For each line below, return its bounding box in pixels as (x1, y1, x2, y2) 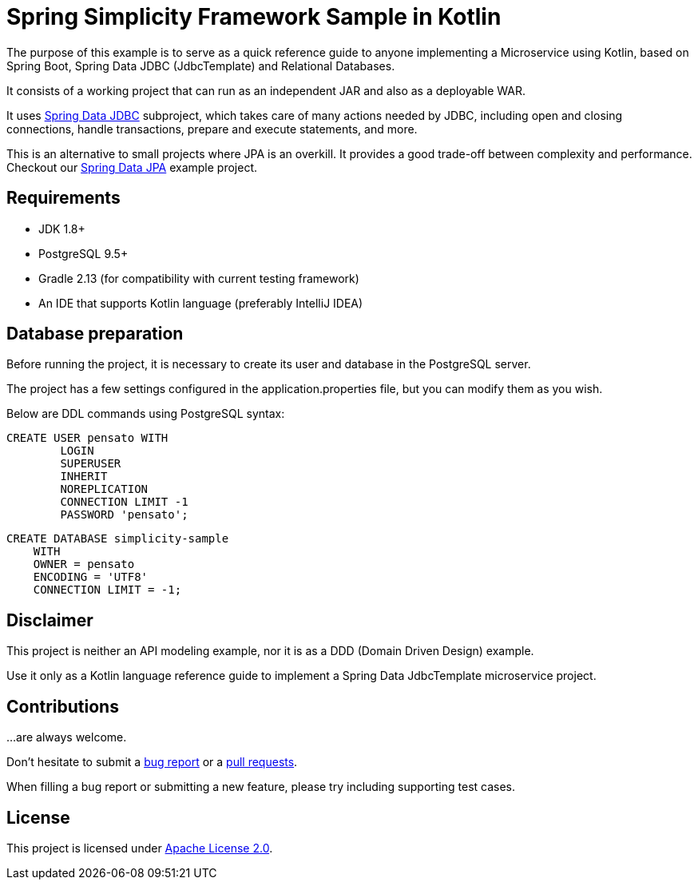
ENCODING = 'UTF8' (33, 570, 149, 584)
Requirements (6, 188, 121, 209)
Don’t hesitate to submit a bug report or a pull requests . (6, 755, 298, 769)
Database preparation (6, 324, 184, 344)
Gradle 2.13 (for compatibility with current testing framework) (38, 271, 359, 285)
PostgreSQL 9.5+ (38, 246, 129, 260)
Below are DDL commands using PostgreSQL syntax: (6, 407, 285, 421)
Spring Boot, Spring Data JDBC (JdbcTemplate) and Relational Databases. (6, 58, 395, 73)
